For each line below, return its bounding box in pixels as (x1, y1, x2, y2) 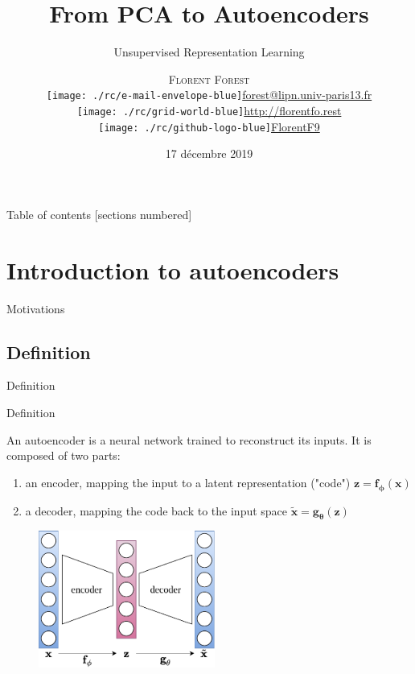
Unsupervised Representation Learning (113, 43, 305, 60)
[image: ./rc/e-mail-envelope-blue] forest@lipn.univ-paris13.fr (46, 86, 372, 103)
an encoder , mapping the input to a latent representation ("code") (25, 473, 351, 490)
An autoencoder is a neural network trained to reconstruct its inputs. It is (6, 431, 372, 448)
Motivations (6, 300, 65, 316)
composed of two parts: (6, 447, 121, 464)
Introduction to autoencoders (6, 253, 339, 286)
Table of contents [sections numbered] (6, 205, 192, 222)
